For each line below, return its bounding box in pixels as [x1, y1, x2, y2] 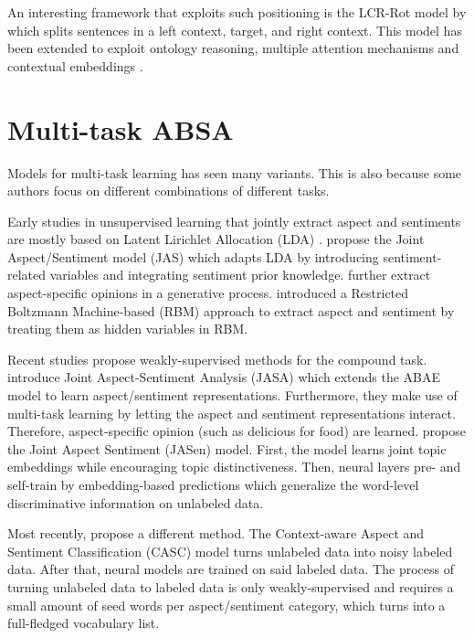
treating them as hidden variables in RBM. [7, 319, 248, 338]
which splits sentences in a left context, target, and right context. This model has [7, 20, 462, 39]
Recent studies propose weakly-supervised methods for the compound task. [7, 349, 427, 368]
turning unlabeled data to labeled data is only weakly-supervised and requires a [7, 577, 454, 596]
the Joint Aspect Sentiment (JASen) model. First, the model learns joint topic [7, 439, 447, 458]
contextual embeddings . [7, 56, 143, 75]
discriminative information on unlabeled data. [7, 493, 264, 512]
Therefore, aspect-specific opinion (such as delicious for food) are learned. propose [7, 421, 466, 441]
